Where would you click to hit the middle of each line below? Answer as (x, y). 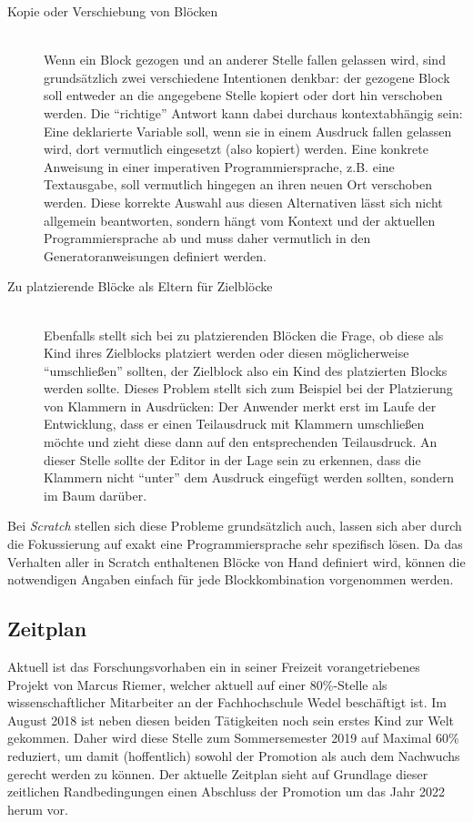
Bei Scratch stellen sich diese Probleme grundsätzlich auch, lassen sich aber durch (235, 526)
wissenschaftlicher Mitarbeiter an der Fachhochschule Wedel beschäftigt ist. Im (227, 702)
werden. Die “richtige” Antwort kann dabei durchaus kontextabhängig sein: (253, 112)
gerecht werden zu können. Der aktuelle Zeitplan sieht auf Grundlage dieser (218, 773)
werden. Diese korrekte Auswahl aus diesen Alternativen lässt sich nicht (243, 202)
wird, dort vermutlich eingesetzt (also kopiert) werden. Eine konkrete (236, 149)
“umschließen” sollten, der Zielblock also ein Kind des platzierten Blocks (246, 370)
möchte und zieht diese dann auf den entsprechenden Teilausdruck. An (241, 442)
